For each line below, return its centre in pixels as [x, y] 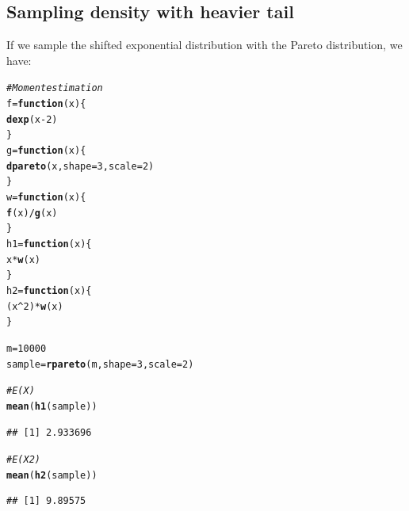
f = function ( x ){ [46, 104]
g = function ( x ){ [46, 151]
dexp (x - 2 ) [32, 119]
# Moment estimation [55, 88]
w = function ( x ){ [46, 197]
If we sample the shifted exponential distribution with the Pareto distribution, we [204, 45]
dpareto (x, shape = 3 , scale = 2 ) [80, 166]
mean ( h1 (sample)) [52, 406]
